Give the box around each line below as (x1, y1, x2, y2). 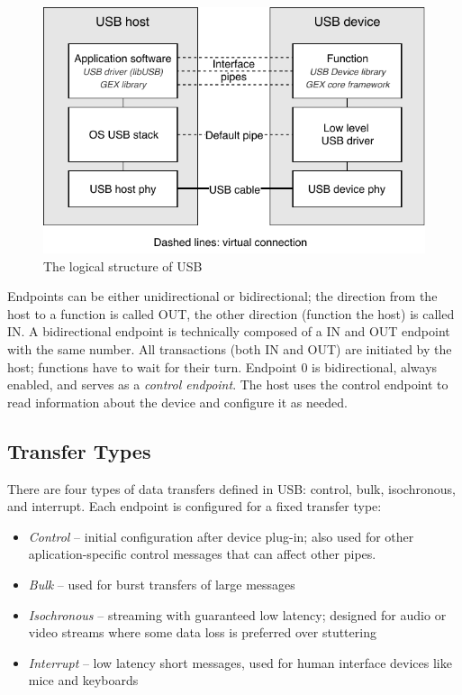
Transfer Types (7, 436, 151, 464)
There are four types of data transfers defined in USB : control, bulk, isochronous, (7, 479, 456, 498)
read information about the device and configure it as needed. (7, 392, 348, 411)
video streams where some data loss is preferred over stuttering (28, 623, 376, 642)
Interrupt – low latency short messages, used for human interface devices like (28, 653, 452, 672)
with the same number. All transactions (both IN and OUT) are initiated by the (7, 340, 452, 359)
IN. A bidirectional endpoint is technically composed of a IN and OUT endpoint (7, 322, 450, 341)
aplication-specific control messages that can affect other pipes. (28, 544, 376, 563)
